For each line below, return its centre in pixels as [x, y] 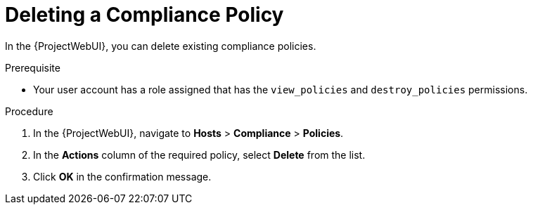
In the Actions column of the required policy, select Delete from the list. [199, 155]
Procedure [29, 111]
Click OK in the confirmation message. [122, 176]
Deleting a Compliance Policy [145, 15]
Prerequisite [33, 67]
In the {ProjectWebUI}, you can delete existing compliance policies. [161, 46]
